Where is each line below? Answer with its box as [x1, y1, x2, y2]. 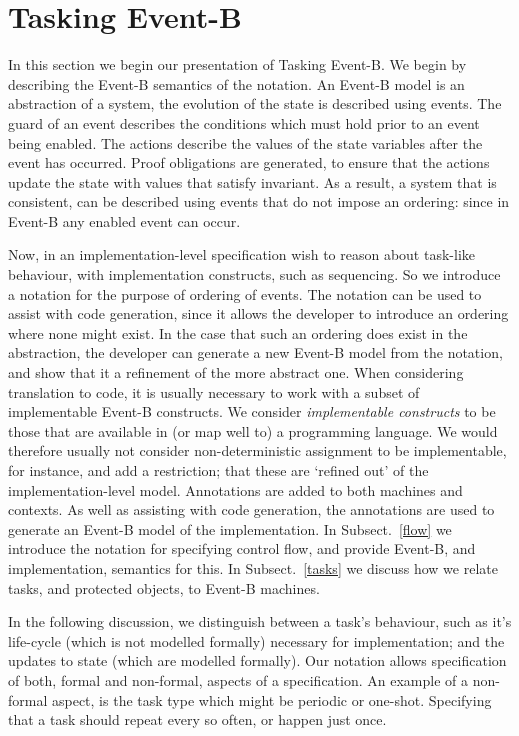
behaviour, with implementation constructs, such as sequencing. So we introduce [8, 264, 501, 285]
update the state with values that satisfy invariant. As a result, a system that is [8, 171, 497, 192]
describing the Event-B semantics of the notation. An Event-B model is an [8, 73, 465, 94]
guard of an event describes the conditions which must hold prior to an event [8, 112, 480, 133]
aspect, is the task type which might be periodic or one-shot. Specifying [51, 689, 492, 710]
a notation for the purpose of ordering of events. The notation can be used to [8, 283, 482, 304]
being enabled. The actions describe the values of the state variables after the [8, 132, 483, 153]
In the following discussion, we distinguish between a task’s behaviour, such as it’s [8, 611, 512, 632]
